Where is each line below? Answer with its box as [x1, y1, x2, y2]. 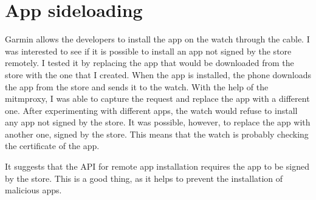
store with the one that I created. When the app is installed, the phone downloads [5, 68, 311, 81]
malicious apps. [5, 184, 62, 196]
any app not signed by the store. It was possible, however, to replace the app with [5, 116, 311, 128]
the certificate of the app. [5, 139, 100, 152]
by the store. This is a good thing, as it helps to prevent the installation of [5, 172, 283, 184]
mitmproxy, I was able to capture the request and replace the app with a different [5, 92, 310, 105]
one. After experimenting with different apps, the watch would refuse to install [5, 104, 298, 116]
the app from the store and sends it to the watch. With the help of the [5, 80, 269, 93]
